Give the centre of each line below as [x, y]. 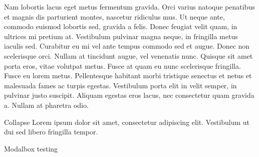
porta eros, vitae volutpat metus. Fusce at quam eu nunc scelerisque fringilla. [122, 65]
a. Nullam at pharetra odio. [46, 105]
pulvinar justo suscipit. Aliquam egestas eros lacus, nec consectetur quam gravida [129, 95]
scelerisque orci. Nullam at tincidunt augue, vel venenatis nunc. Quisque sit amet [128, 55]
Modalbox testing [31, 148]
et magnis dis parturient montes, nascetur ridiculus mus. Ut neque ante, [114, 16]
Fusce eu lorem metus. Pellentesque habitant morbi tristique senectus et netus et [128, 75]
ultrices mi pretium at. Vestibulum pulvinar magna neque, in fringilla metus [121, 36]
